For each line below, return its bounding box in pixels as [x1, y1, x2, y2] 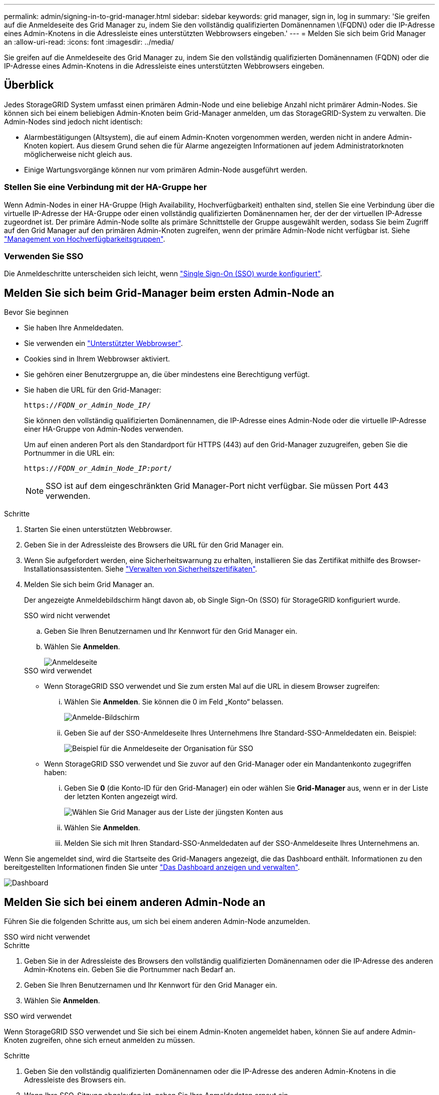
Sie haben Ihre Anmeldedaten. [24, 323, 124, 332]
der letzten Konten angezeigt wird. [64, 792, 178, 801]
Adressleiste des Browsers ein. [24, 1075, 126, 1084]
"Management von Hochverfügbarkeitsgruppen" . [4, 234, 165, 243]
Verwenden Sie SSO [4, 251, 84, 261]
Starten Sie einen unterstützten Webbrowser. [24, 525, 172, 534]
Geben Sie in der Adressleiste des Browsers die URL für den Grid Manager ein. [24, 540, 284, 550]
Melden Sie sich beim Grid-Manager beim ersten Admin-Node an [4, 286, 334, 299]
